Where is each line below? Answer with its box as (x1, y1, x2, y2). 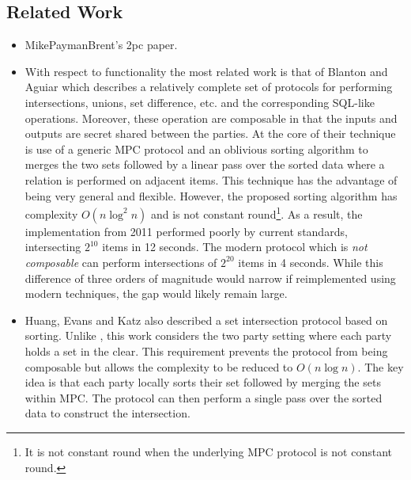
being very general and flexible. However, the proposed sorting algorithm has (25, 187, 398, 204)
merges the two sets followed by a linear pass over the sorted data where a (25, 156, 385, 173)
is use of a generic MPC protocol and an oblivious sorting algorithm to (25, 140, 368, 157)
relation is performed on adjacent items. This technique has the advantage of (25, 171, 398, 188)
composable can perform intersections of (25, 253, 217, 270)
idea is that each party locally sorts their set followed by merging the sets (25, 374, 381, 390)
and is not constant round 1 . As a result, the (150, 204, 363, 222)
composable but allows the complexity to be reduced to (25, 358, 293, 375)
